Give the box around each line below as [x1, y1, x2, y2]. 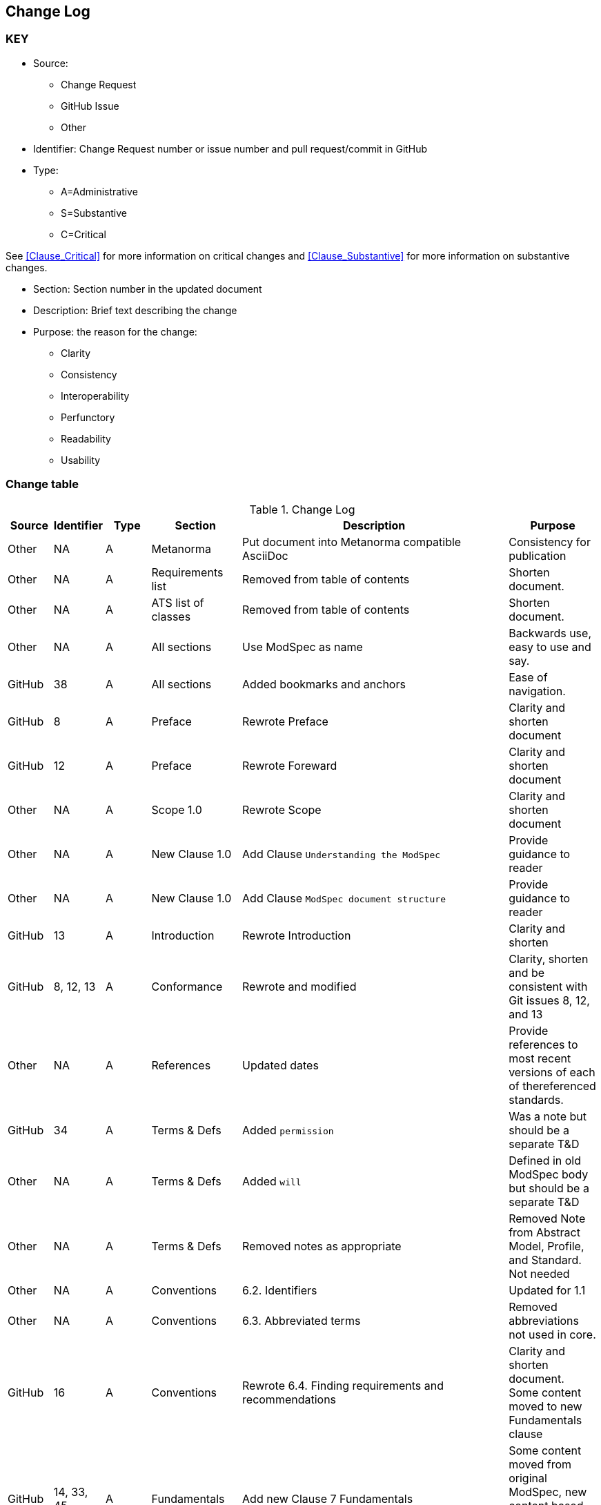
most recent [509, 1051, 571, 1065]
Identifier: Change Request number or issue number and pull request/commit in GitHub [33, 142, 428, 155]
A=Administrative [61, 185, 138, 197]
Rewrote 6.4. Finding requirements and [242, 1378, 444, 1392]
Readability [61, 432, 111, 445]
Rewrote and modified [242, 979, 357, 993]
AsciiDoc [242, 548, 288, 563]
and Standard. [509, 1252, 582, 1267]
